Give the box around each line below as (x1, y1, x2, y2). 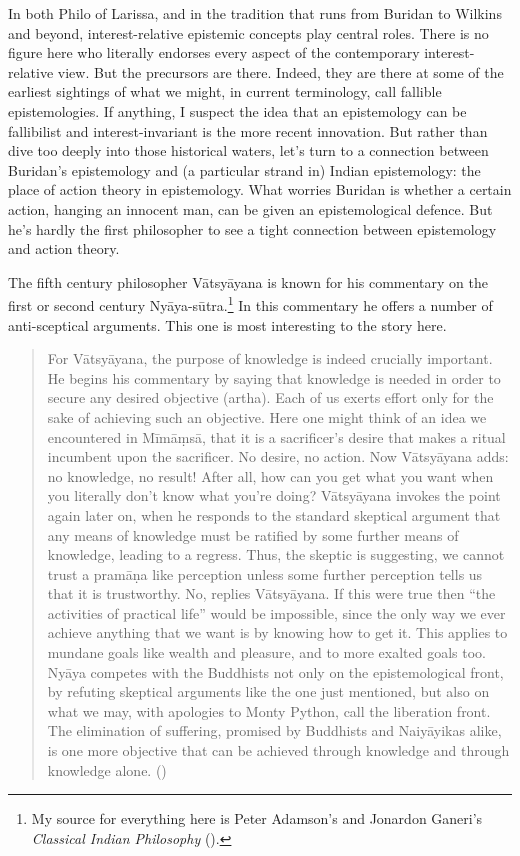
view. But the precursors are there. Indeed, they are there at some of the (57, 61, 504, 82)
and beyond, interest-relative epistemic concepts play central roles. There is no (8, 22, 489, 43)
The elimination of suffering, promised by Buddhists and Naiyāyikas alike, (47, 720, 502, 741)
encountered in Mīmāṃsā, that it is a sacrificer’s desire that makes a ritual (47, 426, 506, 447)
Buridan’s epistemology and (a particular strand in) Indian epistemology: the (8, 159, 481, 180)
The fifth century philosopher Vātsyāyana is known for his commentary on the (8, 271, 488, 292)
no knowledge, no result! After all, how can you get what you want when (47, 465, 494, 486)
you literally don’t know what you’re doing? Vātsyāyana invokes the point (47, 485, 501, 506)
